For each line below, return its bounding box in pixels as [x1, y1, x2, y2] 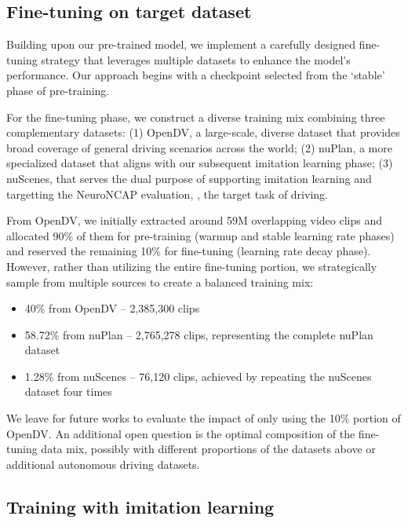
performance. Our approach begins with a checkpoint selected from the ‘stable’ [6, 67, 385, 83]
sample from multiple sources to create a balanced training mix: [6, 273, 314, 290]
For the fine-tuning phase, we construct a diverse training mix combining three [6, 108, 385, 125]
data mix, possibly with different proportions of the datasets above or [41, 441, 376, 457]
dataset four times [24, 383, 112, 400]
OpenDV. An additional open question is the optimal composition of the [6, 425, 355, 441]
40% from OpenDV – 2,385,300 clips [24, 300, 200, 316]
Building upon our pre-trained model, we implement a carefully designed [6, 36, 355, 53]
